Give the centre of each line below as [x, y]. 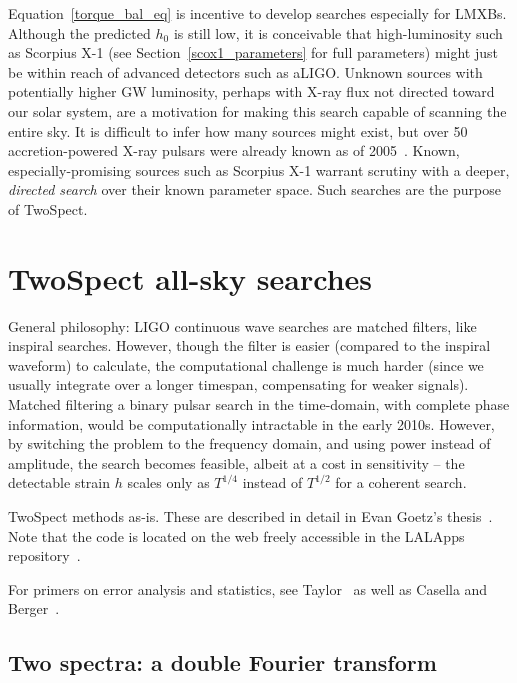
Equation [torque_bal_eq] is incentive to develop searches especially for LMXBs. [257, 13]
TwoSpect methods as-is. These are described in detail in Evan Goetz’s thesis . [250, 516]
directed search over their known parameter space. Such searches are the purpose [254, 189]
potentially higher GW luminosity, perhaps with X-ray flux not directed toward [251, 91]
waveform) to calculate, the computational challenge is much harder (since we [246, 364]
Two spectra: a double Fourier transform [222, 662]
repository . [44, 555]
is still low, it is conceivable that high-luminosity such [338, 32]
